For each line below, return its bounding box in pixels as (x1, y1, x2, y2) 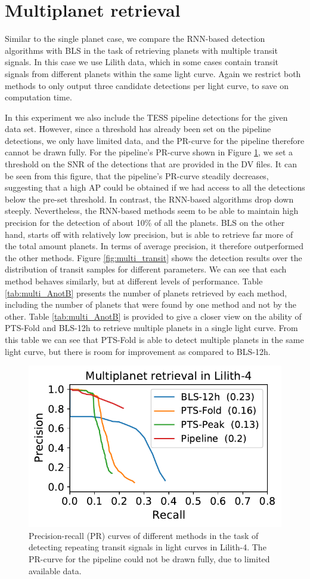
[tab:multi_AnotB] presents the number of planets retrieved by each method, (5, 286, 287, 299)
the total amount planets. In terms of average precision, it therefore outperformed (5, 240, 304, 252)
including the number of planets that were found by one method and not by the (5, 298, 297, 311)
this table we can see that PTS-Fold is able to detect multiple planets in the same (5, 333, 304, 345)
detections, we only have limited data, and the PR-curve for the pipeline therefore (5, 134, 305, 146)
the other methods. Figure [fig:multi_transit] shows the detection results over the (5, 251, 302, 264)
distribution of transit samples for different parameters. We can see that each (5, 263, 287, 275)
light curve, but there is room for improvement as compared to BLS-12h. (5, 345, 271, 357)
